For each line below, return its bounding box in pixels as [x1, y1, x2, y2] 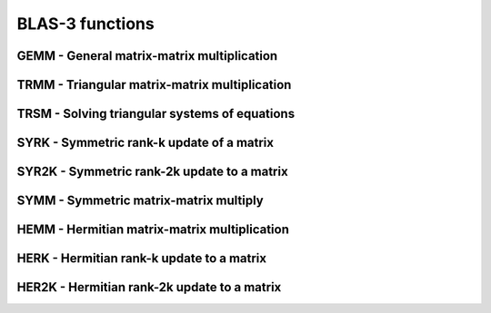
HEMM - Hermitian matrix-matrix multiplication [16, 222, 290, 238]
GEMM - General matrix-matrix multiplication [16, 48, 278, 64]
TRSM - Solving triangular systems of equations [16, 106, 296, 122]
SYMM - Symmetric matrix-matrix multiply [16, 193, 264, 209]
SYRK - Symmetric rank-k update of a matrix [16, 135, 275, 151]
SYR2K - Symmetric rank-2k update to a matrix [16, 164, 288, 180]
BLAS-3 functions [16, 14, 155, 34]
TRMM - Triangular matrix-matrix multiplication [16, 77, 292, 93]
